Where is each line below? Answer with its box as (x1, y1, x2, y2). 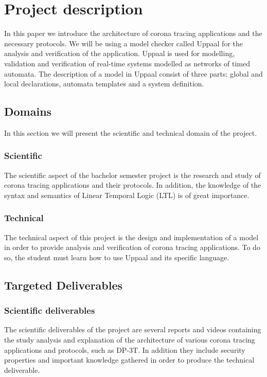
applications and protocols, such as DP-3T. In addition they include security (4, 344, 245, 355)
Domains (4, 103, 52, 119)
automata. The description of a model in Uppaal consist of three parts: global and (4, 68, 263, 79)
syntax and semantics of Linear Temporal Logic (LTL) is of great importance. (4, 189, 250, 200)
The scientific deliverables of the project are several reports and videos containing (4, 324, 261, 335)
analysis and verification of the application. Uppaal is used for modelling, (4, 48, 235, 59)
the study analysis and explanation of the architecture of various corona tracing (4, 334, 255, 345)
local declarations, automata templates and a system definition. (4, 78, 204, 89)
